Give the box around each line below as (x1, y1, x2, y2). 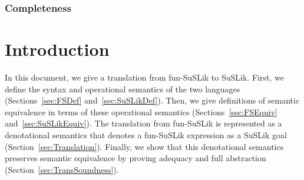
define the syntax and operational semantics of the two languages (5, 82, 240, 95)
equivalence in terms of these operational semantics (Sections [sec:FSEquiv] (5, 105, 277, 118)
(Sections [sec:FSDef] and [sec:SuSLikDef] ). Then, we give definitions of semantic (5, 94, 300, 106)
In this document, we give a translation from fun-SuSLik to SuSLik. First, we (5, 71, 284, 83)
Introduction (5, 37, 110, 61)
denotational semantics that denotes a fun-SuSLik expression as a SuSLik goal (5, 128, 287, 141)
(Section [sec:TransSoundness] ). (5, 163, 119, 175)
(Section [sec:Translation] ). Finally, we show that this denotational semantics (5, 140, 284, 152)
